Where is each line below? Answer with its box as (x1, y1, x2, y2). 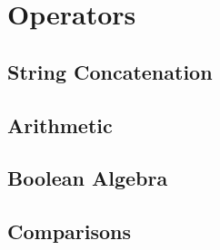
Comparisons (7, 217, 132, 245)
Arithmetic (7, 111, 113, 139)
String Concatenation (7, 57, 213, 85)
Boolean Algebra (7, 164, 168, 192)
